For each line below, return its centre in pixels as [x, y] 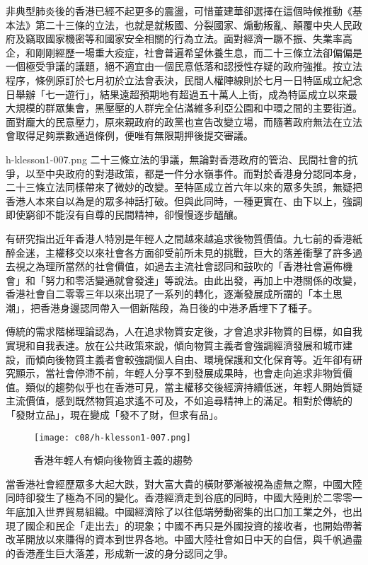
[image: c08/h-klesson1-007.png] [113, 437]
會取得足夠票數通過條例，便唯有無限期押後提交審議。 [130, 135]
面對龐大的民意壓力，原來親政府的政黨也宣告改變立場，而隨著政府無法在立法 [184, 121]
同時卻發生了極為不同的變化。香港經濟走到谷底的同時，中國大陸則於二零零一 [184, 497]
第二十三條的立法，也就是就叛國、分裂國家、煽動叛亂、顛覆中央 [184, 24]
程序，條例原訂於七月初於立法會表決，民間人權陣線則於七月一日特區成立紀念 [184, 80]
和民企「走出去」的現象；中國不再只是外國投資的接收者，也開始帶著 [203, 525]
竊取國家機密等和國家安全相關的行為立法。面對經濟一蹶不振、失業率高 [189, 39]
